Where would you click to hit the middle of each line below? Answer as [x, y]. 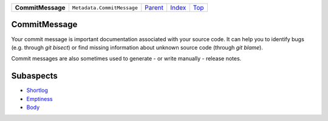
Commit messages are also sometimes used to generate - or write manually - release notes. [126, 59]
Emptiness [39, 99]
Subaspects [34, 76]
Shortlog [37, 90]
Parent [154, 8]
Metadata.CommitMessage [105, 8]
